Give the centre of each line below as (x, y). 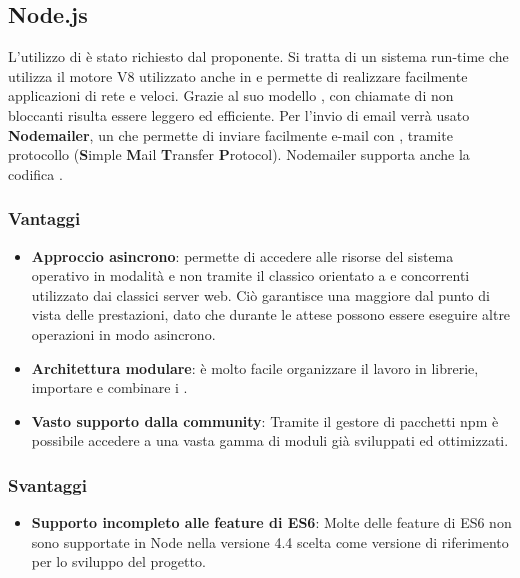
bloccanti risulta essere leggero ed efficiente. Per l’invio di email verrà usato (239, 114)
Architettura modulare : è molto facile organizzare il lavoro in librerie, (255, 367)
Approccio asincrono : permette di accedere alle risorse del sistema (242, 255)
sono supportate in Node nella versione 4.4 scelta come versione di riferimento (270, 541)
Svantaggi (47, 484)
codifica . (35, 173)
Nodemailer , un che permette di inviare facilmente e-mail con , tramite (230, 134)
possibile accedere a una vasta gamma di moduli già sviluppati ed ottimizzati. (270, 440)
